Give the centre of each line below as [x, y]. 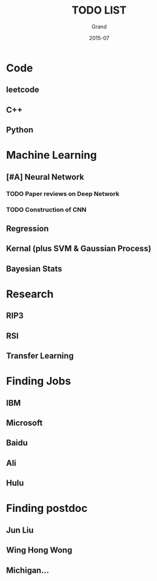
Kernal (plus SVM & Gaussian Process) [79, 249]
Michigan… [27, 570]
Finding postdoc [47, 508]
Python [20, 130]
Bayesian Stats [34, 269]
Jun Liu [20, 530]
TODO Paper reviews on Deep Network [63, 193]
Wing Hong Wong [39, 550]
